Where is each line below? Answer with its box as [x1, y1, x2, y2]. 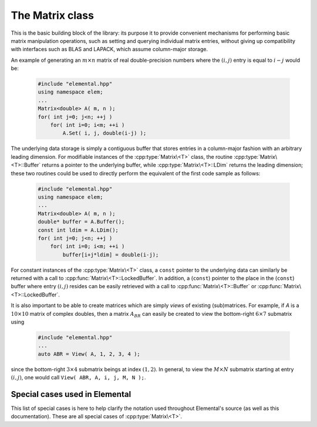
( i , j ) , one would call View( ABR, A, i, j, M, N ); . [11, 374, 146, 381]
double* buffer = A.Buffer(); [38, 218, 125, 225]
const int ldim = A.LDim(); [38, 226, 119, 233]
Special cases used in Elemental [11, 389, 131, 399]
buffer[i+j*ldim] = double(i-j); [62, 251, 159, 258]
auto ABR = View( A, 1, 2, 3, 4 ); [38, 351, 140, 357]
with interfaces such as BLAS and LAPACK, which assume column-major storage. [11, 46, 208, 53]
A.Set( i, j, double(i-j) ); [62, 130, 147, 136]
